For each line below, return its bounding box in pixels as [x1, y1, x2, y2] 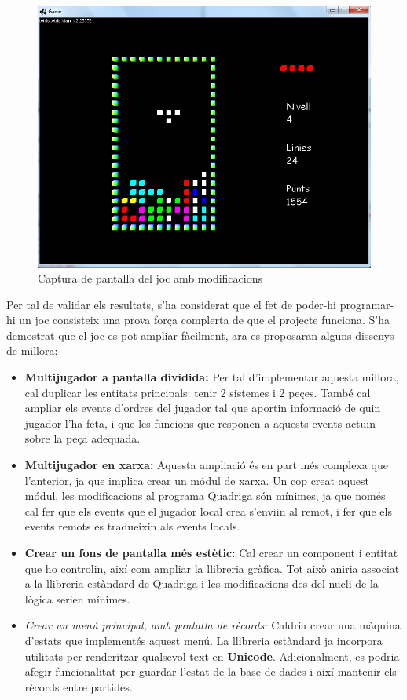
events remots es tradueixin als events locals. [24, 518, 240, 534]
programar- [339, 296, 394, 312]
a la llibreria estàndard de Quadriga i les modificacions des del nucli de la [24, 575, 379, 592]
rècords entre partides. [24, 678, 133, 695]
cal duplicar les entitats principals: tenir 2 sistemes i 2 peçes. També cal [24, 384, 371, 400]
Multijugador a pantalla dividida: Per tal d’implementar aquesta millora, [24, 369, 399, 385]
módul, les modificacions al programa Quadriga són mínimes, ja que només [24, 487, 386, 504]
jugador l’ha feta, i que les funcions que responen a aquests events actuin [24, 414, 376, 431]
